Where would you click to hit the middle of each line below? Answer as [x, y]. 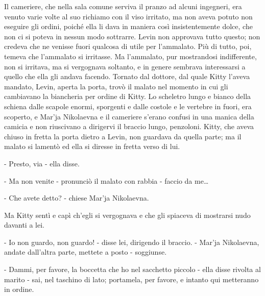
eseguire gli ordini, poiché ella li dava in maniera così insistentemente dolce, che [128, 26]
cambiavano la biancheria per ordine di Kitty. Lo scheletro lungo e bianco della [128, 96]
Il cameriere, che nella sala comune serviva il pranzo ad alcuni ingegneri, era [123, 6]
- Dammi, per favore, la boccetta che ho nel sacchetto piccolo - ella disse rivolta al [132, 269]
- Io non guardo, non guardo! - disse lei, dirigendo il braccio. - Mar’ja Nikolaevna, [132, 242]
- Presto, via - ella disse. [42, 163]
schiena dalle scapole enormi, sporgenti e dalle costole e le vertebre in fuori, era [128, 106]
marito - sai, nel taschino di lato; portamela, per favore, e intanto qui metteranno [131, 279]
